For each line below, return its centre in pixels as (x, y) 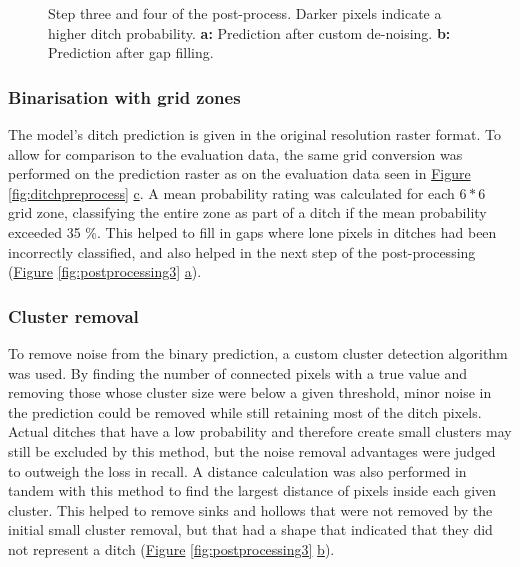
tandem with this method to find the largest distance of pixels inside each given (252, 490)
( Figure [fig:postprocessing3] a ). (105, 271)
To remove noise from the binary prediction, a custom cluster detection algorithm (258, 352)
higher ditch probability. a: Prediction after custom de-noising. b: (249, 32)
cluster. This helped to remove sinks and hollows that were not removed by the (250, 509)
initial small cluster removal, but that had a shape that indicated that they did (250, 529)
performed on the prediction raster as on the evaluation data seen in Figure (239, 173)
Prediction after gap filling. (131, 52)
